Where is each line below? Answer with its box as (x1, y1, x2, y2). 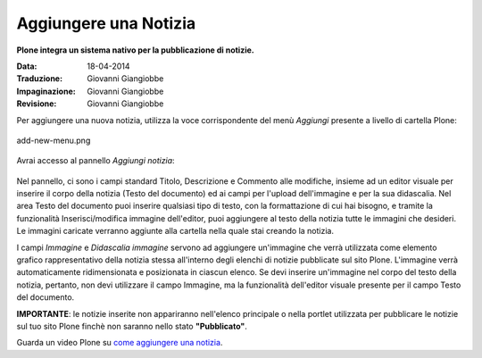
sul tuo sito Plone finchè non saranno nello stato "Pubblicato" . (16, 321, 247, 331)
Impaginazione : (16, 86, 76, 96)
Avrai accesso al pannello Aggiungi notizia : (16, 155, 175, 166)
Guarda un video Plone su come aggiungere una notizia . (16, 337, 223, 348)
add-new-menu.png (16, 135, 91, 146)
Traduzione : (16, 73, 62, 84)
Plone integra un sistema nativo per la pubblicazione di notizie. (16, 45, 254, 55)
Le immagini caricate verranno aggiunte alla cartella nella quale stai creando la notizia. (16, 226, 335, 237)
